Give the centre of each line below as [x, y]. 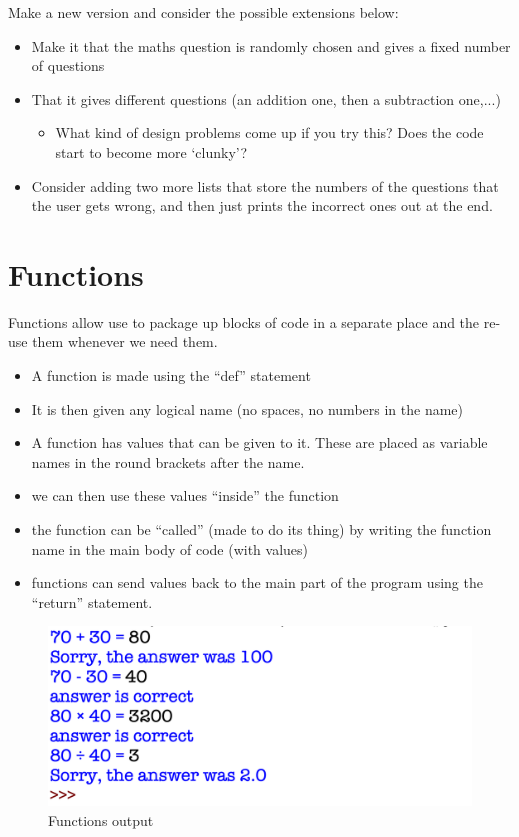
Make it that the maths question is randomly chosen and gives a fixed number [271, 45]
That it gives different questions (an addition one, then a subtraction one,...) [266, 98]
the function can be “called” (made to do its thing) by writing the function [261, 529]
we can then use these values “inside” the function [185, 495]
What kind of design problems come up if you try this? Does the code [269, 132]
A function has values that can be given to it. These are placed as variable [259, 442]
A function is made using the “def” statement [171, 375]
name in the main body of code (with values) [169, 548]
